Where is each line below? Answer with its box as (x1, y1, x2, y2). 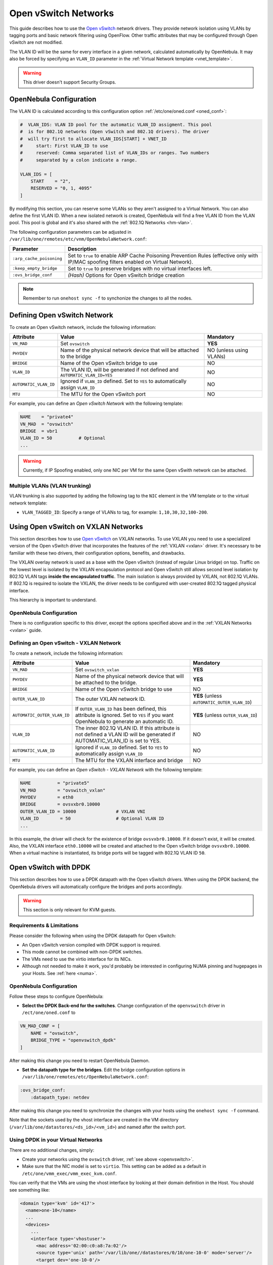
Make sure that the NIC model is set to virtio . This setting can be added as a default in (22, 1163, 207, 1169)
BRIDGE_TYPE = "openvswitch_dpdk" (30, 1037, 116, 1043)
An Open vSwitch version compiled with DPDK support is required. (22, 942, 161, 948)
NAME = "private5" (20, 780, 89, 786)
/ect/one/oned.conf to (22, 1009, 76, 1016)
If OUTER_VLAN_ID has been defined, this (75, 705, 167, 712)
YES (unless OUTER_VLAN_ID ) (193, 711, 258, 719)
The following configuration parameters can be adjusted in (9, 229, 131, 235)
